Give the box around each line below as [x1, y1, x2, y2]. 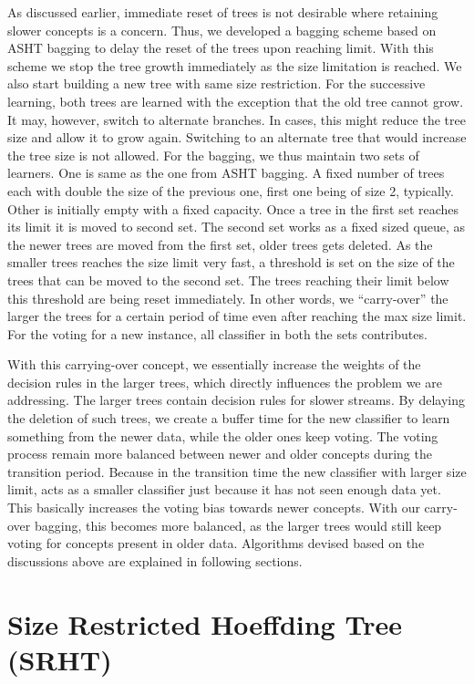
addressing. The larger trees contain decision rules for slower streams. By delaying [7, 390, 465, 409]
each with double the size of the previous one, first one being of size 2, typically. [7, 181, 454, 200]
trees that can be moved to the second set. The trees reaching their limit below [7, 270, 449, 289]
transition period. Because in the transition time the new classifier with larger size [7, 461, 467, 481]
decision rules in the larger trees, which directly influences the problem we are [7, 372, 442, 391]
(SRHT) [7, 640, 112, 678]
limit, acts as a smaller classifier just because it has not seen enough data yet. [7, 480, 441, 499]
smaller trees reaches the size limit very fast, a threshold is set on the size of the [7, 253, 455, 272]
